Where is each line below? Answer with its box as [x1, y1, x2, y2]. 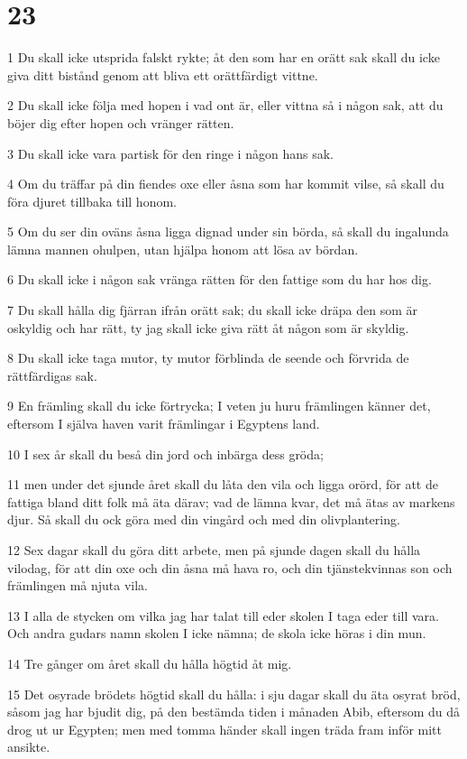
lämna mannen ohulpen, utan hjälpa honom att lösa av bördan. [7, 239, 359, 258]
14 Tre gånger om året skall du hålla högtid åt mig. [7, 653, 292, 672]
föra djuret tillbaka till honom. [7, 191, 177, 210]
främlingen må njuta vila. [7, 576, 149, 595]
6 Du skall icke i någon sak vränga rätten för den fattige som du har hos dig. [7, 270, 432, 289]
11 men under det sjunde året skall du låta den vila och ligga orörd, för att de [7, 475, 438, 494]
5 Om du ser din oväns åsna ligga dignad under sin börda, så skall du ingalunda [7, 222, 449, 241]
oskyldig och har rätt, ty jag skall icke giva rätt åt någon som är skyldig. [7, 318, 409, 337]
